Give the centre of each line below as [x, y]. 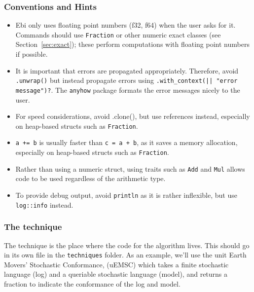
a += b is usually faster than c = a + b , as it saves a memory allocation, [127, 142]
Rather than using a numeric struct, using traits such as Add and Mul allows [130, 168]
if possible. [32, 54]
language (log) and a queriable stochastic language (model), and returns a [116, 274]
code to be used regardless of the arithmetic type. [91, 178]
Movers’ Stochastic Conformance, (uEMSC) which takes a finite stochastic [116, 264]
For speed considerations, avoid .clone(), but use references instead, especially [133, 116]
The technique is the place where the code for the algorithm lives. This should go [127, 245]
